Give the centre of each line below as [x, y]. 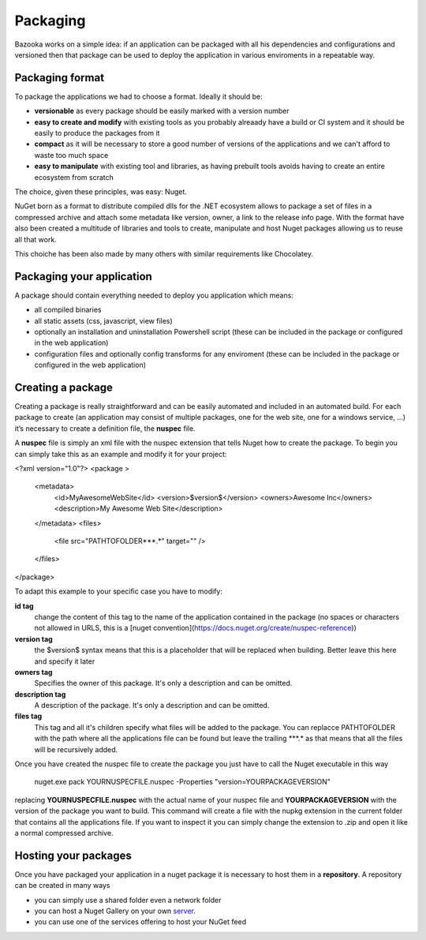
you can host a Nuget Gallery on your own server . [115, 911]
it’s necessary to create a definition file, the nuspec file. [105, 428]
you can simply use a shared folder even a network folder [128, 900]
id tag [24, 606]
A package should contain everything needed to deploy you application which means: [154, 295]
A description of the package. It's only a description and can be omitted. [152, 706]
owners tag [34, 672]
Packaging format [60, 78]
